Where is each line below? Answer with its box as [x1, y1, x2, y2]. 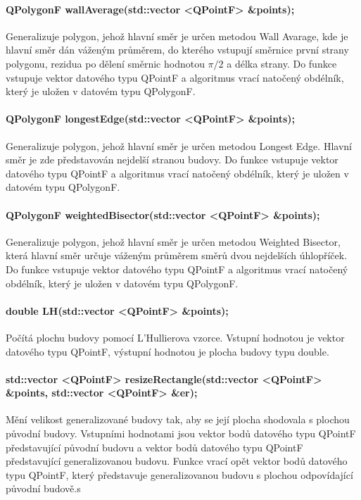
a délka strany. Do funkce [227, 56, 337, 70]
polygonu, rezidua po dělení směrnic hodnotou [6, 56, 205, 70]
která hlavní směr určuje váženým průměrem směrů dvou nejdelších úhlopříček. [6, 248, 348, 263]
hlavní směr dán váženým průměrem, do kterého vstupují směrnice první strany [6, 42, 349, 57]
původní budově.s [6, 481, 81, 496]
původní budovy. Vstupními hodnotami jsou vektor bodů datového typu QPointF [6, 426, 356, 441]
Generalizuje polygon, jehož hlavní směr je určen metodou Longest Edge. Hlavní [6, 138, 352, 153]
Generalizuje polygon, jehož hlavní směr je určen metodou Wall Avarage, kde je [6, 28, 348, 43]
